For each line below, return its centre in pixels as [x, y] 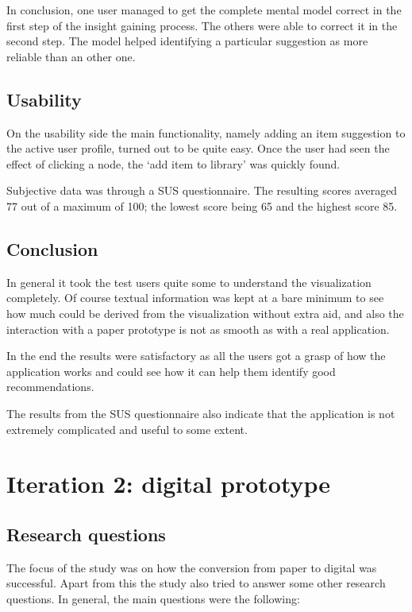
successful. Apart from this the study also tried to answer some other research [196, 583]
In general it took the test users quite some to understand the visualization [189, 282]
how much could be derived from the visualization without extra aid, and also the [205, 313]
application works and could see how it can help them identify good [171, 371]
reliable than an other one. [71, 56]
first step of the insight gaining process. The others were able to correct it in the [202, 25]
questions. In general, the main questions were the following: [153, 598]
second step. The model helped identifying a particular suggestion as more [187, 41]
